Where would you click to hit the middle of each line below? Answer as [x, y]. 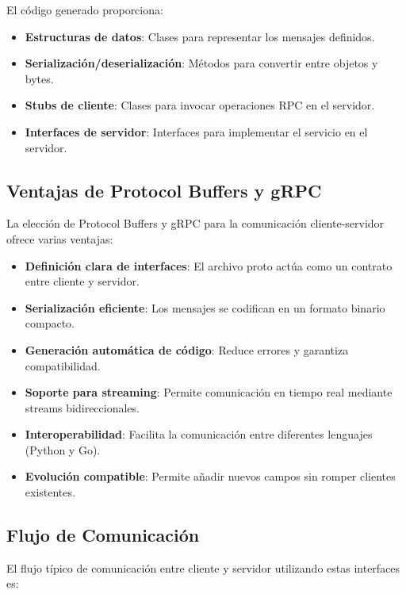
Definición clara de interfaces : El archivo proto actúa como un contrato [209, 265]
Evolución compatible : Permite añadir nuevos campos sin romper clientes [210, 476]
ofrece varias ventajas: [60, 238]
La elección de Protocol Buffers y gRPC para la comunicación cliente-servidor [195, 223]
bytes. [39, 78]
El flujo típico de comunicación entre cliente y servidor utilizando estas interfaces [203, 567]
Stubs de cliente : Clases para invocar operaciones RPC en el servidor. [200, 105]
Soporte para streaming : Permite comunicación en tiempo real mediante [209, 392]
